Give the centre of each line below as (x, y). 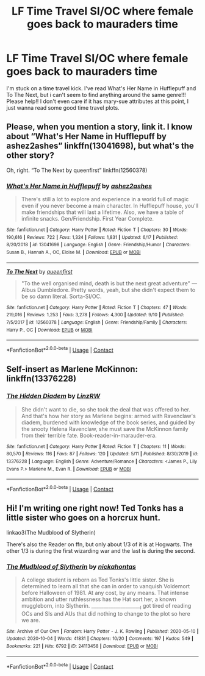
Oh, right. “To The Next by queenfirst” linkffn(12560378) (77, 170)
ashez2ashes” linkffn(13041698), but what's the (100, 146)
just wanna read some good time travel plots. (63, 107)
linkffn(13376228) (41, 379)
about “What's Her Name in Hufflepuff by (86, 136)
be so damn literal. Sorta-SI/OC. (61, 296)
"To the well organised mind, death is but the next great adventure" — (109, 283)
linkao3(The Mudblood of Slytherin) (51, 532)
